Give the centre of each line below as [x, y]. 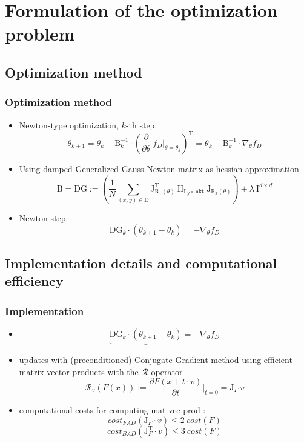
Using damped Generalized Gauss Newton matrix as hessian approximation [159, 168]
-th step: [141, 125]
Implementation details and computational [141, 263]
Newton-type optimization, [69, 125]
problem [40, 34]
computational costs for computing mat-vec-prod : [112, 410]
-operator [165, 371]
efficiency [34, 281]
